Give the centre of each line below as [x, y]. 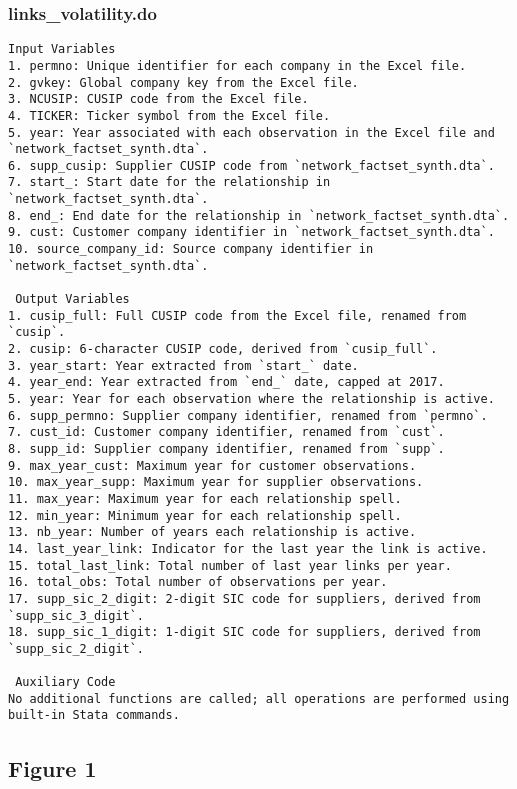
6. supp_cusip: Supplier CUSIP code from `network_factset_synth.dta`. [251, 165]
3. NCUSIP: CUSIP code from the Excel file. [158, 99]
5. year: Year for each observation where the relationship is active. [251, 399]
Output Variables [72, 299]
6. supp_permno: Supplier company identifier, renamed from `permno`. [248, 415]
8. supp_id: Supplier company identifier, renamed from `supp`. [226, 448]
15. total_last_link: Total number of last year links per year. [230, 565]
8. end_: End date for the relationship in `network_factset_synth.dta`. [259, 215]
